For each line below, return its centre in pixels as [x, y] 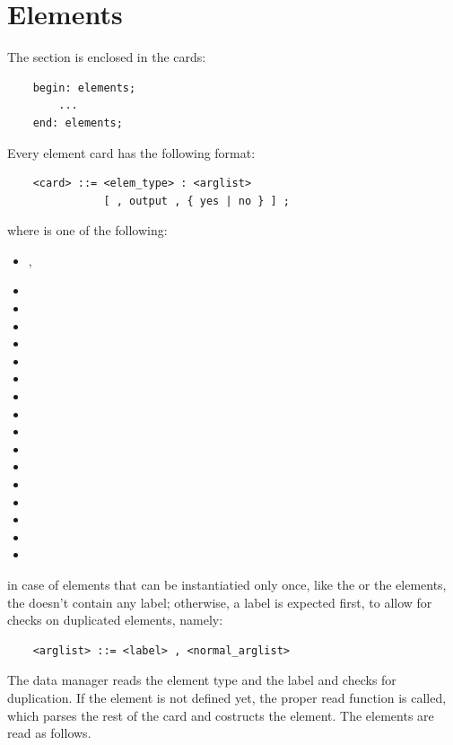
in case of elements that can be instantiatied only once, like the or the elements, [227, 584]
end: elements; [78, 123]
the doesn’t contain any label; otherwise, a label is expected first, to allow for [220, 602]
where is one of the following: [87, 230]
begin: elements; [84, 88]
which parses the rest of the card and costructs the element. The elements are [221, 715]
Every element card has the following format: [131, 152]
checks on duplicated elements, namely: [115, 620]
